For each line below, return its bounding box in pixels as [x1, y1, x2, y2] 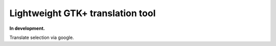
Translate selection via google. [9, 34, 74, 40]
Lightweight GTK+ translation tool [9, 8, 156, 19]
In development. [9, 25, 45, 31]
